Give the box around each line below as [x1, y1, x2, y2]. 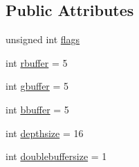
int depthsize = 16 [6, 125, 84, 140]
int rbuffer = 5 [6, 55, 68, 70]
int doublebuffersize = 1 [6, 149, 107, 164]
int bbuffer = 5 [6, 102, 69, 116]
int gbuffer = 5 [6, 79, 69, 93]
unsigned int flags [6, 32, 80, 47]
